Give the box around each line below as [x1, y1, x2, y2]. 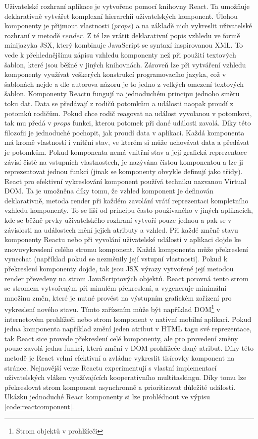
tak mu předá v [4, 118, 52, 128]
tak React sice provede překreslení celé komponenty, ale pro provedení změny [4, 333, 238, 343]
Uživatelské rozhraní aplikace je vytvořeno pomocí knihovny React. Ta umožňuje [4, 1, 250, 11]
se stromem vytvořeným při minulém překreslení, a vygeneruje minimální [4, 283, 227, 293]
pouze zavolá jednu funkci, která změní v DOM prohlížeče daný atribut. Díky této [4, 343, 254, 353]
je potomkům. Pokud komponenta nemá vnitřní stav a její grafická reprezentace [4, 146, 247, 157]
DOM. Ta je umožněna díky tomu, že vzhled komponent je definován [4, 186, 214, 196]
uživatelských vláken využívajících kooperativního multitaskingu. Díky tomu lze [4, 372, 247, 382]
